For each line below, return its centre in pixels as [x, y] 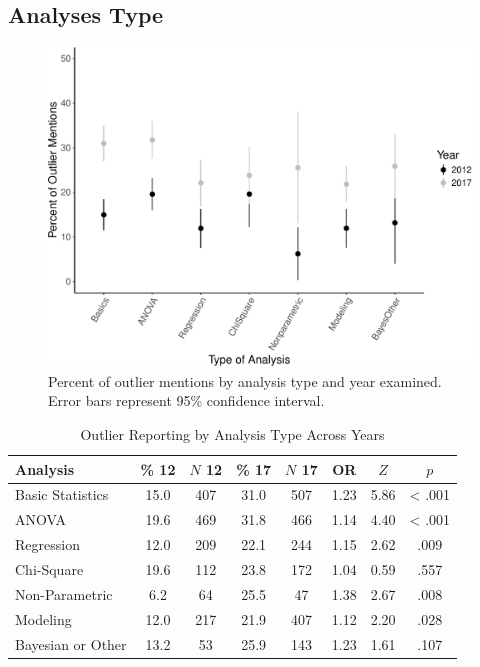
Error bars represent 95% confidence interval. [186, 400]
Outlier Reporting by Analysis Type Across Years [232, 434]
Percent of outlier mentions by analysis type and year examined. [245, 380]
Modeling [43, 618]
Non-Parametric [64, 593]
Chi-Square [49, 569]
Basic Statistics [62, 494]
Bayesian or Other [71, 643]
